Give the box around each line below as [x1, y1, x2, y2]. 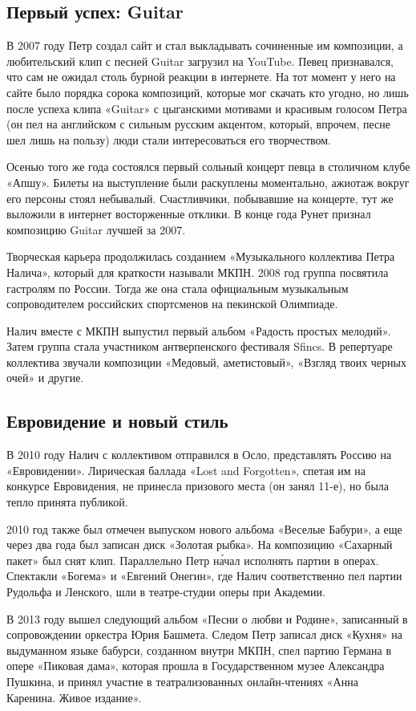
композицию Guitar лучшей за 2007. [6, 221, 186, 238]
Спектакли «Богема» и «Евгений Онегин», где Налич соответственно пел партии [6, 567, 402, 584]
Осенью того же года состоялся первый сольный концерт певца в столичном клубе [6, 158, 410, 175]
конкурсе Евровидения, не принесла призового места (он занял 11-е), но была [6, 477, 389, 494]
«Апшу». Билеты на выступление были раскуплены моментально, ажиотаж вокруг [6, 173, 410, 190]
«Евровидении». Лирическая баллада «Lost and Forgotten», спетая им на [6, 461, 366, 478]
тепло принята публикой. [6, 494, 128, 510]
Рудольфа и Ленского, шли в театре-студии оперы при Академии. [6, 583, 325, 600]
